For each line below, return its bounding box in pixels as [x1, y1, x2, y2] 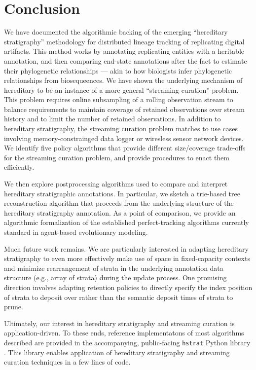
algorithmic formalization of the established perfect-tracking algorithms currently [4, 217, 249, 227]
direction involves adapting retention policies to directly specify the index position [4, 282, 253, 292]
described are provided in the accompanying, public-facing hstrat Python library [4, 337, 251, 347]
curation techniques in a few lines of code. [4, 357, 131, 367]
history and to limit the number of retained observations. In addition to [4, 113, 221, 124]
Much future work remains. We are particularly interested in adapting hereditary [4, 243, 249, 254]
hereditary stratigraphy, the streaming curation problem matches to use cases [4, 123, 238, 134]
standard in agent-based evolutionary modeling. [4, 227, 148, 237]
